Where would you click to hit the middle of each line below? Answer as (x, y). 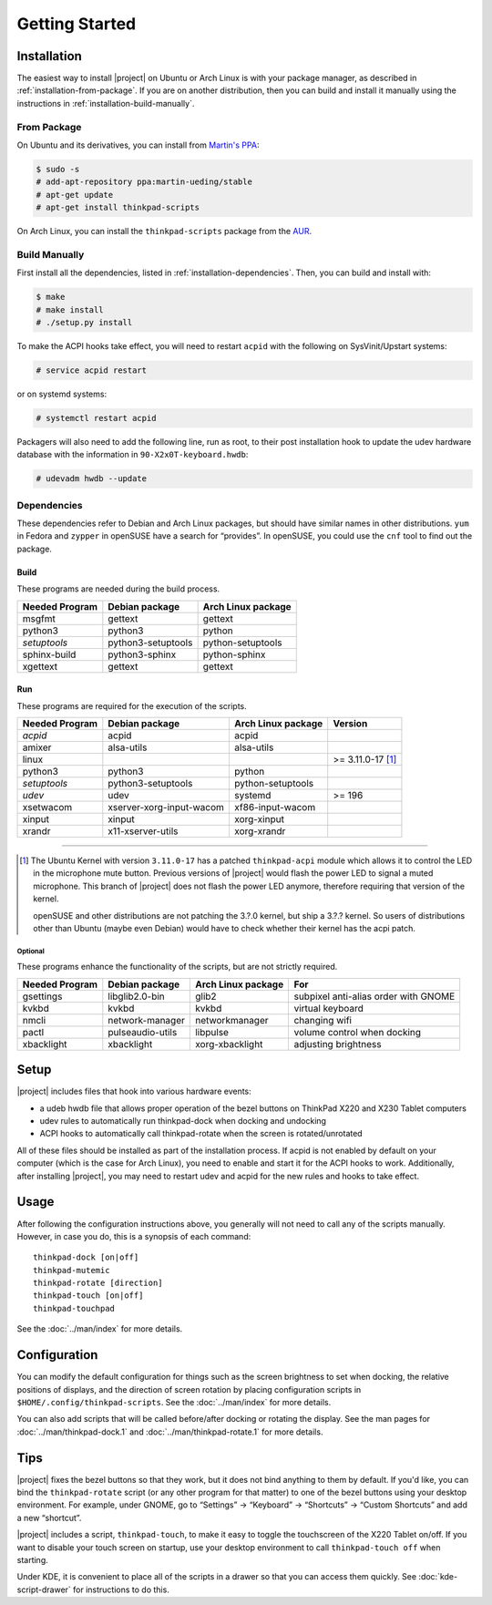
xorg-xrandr (260, 831)
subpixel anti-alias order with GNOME (374, 996)
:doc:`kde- (438, 1577)
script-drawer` (44, 1590)
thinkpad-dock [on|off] (86, 1257)
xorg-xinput (259, 819)
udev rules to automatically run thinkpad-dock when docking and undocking (183, 1121)
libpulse (212, 1032)
